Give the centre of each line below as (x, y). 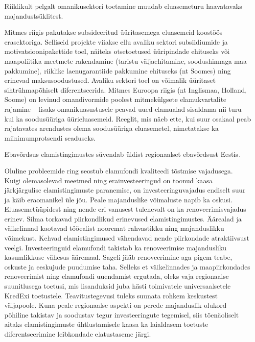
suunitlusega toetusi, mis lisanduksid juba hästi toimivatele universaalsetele (117, 286)
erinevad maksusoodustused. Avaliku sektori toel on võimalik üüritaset (110, 80)
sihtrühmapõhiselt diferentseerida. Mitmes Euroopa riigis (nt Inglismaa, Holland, (126, 89)
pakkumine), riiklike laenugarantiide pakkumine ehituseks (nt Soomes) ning (118, 70)
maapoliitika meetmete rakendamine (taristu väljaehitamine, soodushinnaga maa (126, 61)
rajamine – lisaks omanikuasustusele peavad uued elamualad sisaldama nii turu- (124, 109)
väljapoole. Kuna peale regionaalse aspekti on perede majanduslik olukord (116, 305)
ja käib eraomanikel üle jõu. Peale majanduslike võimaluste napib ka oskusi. (118, 199)
